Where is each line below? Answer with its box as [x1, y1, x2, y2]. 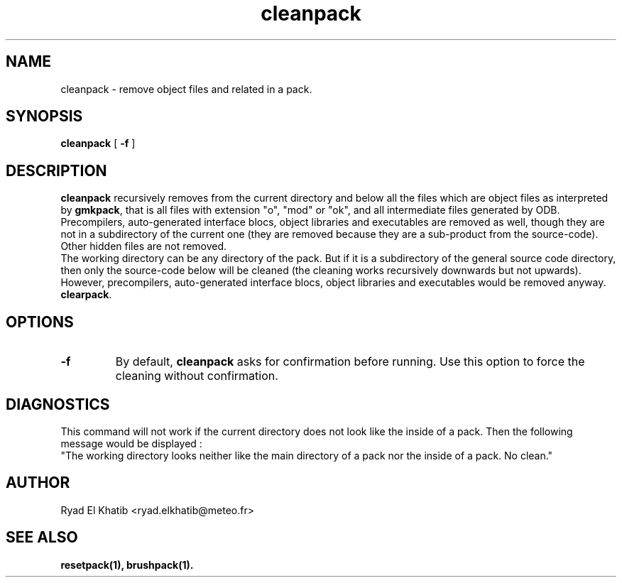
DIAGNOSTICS [6, 395, 110, 413]
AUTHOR [6, 474, 70, 492]
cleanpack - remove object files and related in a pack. [60, 82, 312, 95]
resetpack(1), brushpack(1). [60, 558, 194, 571]
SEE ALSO [6, 528, 78, 547]
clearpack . [60, 288, 112, 301]
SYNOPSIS [6, 107, 83, 126]
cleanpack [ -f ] [60, 137, 136, 150]
